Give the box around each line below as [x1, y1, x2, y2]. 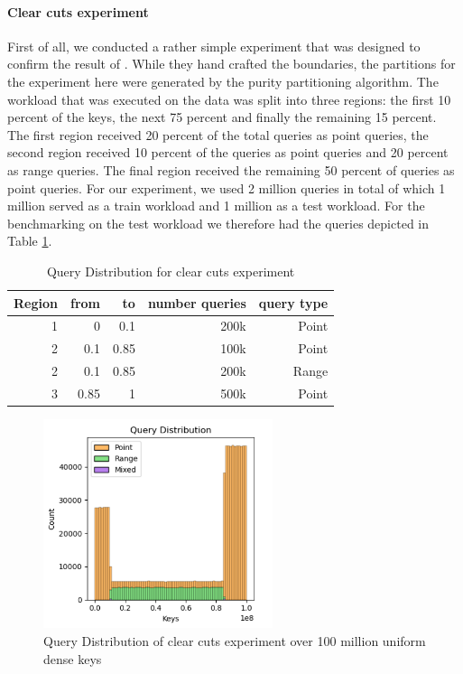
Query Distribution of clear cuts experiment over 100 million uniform [43, 631, 426, 650]
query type [258, 293, 329, 312]
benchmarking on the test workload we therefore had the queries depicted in [7, 213, 430, 232]
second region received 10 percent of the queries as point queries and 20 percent [7, 143, 449, 162]
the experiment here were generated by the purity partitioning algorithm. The [7, 71, 439, 90]
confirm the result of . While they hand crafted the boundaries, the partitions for [7, 54, 456, 73]
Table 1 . [7, 231, 52, 250]
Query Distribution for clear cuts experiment [46, 261, 295, 280]
